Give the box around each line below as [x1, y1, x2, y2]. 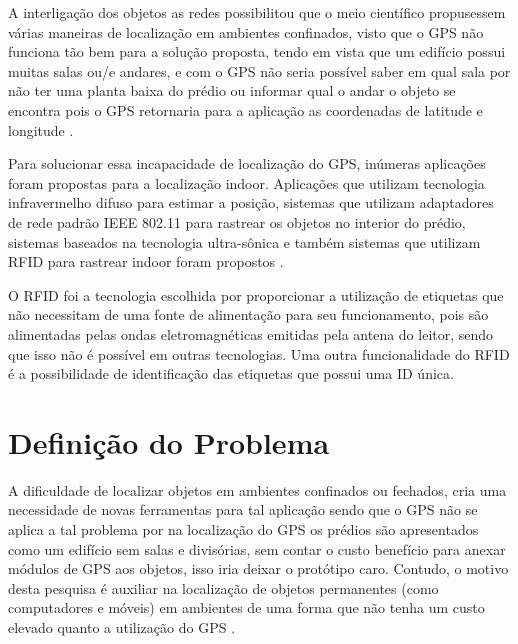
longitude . [8, 119, 74, 140]
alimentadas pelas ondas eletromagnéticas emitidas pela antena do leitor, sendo [8, 323, 494, 344]
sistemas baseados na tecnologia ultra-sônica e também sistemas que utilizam [8, 231, 481, 252]
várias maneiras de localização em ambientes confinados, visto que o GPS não [8, 21, 484, 42]
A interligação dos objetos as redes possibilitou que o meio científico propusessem [8, 2, 506, 22]
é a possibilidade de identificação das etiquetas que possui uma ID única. [8, 363, 454, 384]
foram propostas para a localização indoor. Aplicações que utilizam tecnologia [8, 172, 485, 193]
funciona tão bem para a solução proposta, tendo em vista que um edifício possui [8, 41, 506, 62]
